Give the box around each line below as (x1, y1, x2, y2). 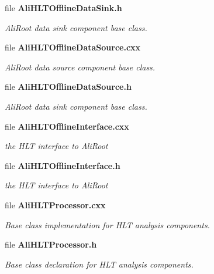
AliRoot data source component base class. (5, 60, 156, 73)
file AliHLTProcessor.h (5, 238, 97, 251)
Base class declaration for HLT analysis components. (5, 258, 194, 270)
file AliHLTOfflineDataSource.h (5, 80, 132, 93)
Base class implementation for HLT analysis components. (5, 218, 210, 231)
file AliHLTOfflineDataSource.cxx (5, 41, 141, 53)
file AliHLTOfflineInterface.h (5, 159, 120, 171)
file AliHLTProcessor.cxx (5, 198, 106, 211)
